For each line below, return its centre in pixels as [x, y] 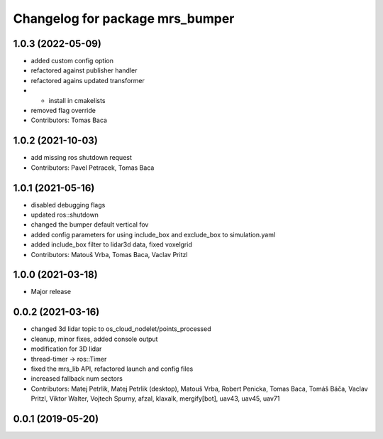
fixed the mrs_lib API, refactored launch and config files [112, 369]
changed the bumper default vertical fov [90, 224]
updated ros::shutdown [65, 215]
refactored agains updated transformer [88, 80]
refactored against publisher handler [84, 70]
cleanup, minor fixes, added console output [94, 339]
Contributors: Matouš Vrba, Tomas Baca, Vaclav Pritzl [109, 254]
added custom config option [72, 61]
